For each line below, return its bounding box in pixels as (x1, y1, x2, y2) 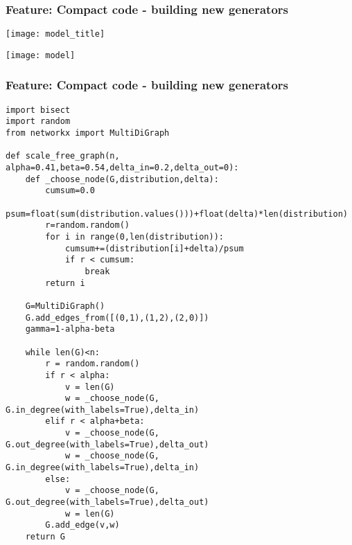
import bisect (6, 105, 71, 115)
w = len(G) (64, 508, 115, 519)
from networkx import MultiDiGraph (6, 128, 170, 139)
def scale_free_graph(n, (6, 151, 120, 161)
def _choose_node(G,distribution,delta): (25, 174, 219, 184)
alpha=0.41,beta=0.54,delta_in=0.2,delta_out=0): (6, 163, 239, 173)
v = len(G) (64, 382, 115, 392)
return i (45, 278, 85, 288)
